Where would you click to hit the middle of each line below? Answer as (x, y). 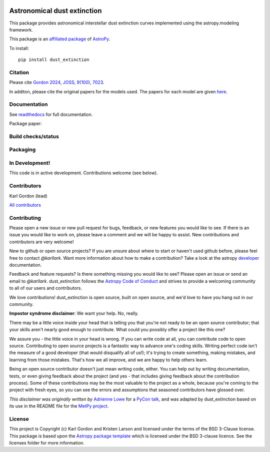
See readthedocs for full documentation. (51, 114)
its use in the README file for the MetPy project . (59, 406)
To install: (19, 48)
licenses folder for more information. (47, 443)
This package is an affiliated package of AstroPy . (60, 39)
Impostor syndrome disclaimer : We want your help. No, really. (74, 313)
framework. (21, 29)
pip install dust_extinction (54, 60)
